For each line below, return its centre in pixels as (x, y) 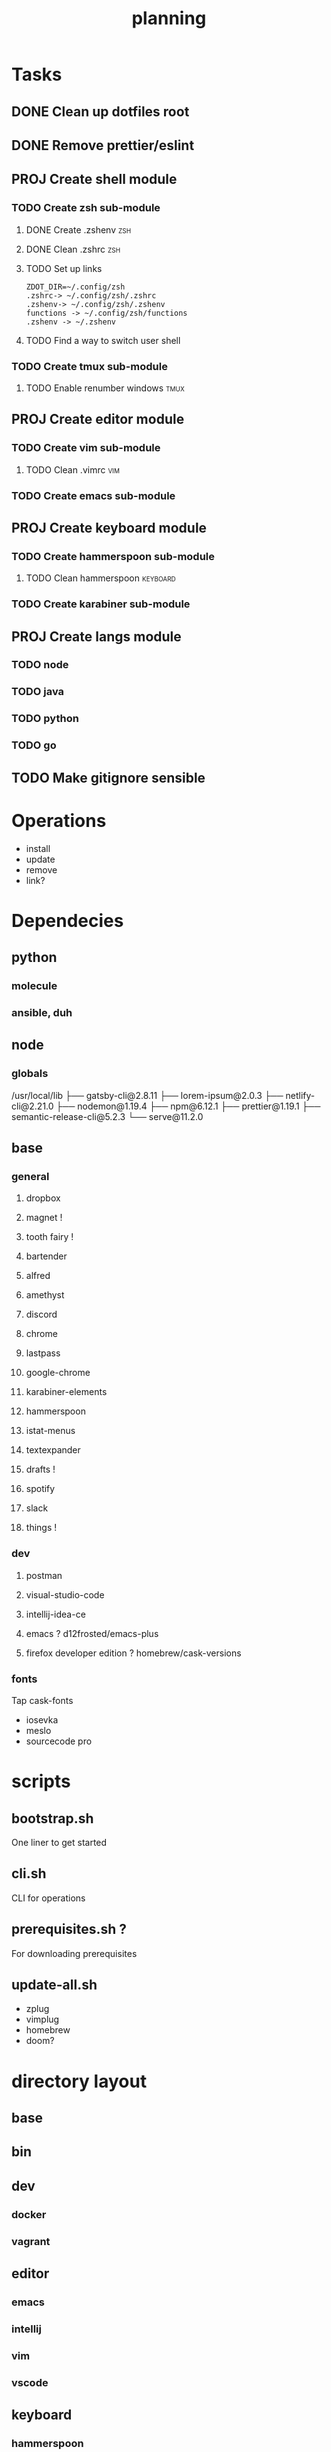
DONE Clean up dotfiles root (100, 111)
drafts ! (40, 1469)
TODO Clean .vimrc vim (73, 469)
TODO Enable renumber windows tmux (105, 388)
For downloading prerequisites (74, 1953)
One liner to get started (59, 1842)
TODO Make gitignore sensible (108, 777)
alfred (38, 1276)
